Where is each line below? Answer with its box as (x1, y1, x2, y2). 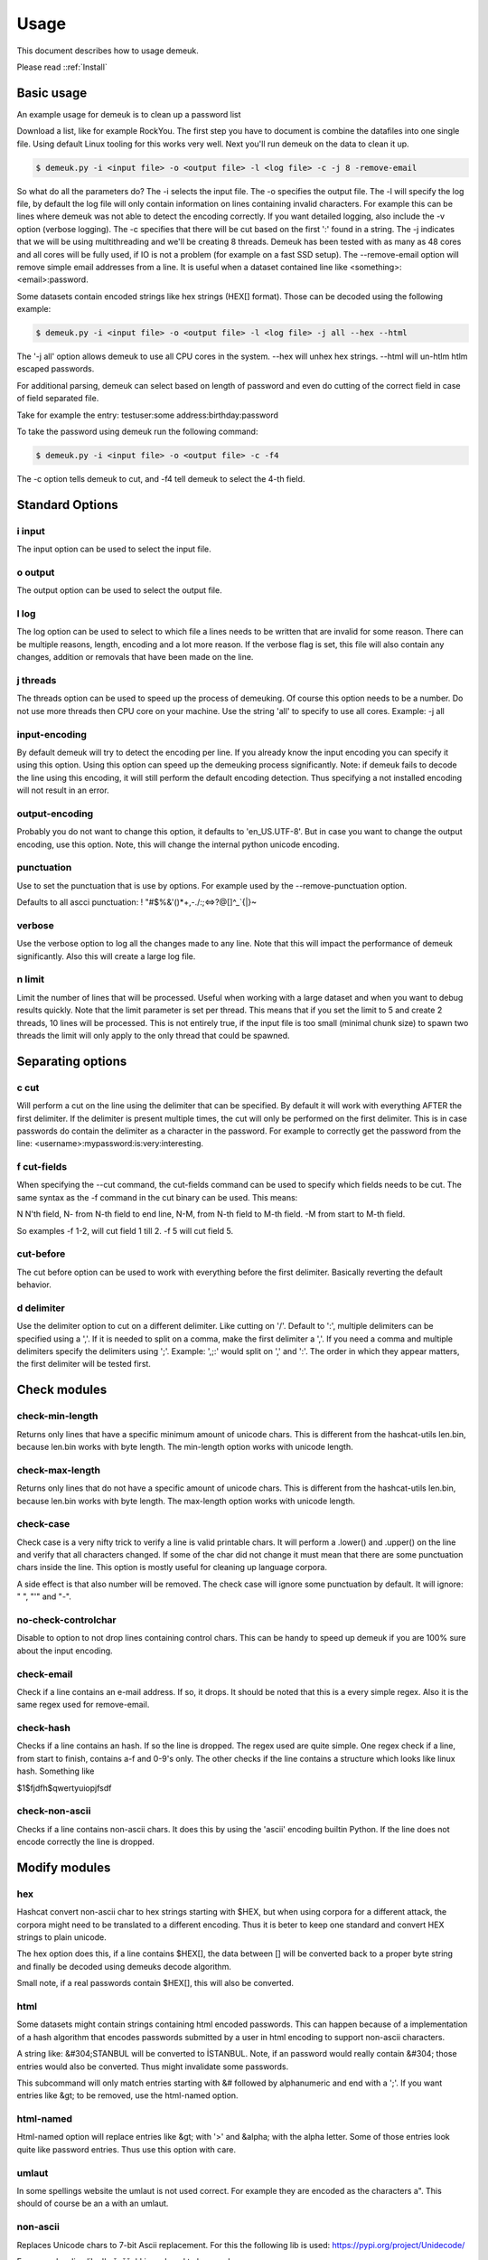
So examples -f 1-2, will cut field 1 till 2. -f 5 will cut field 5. (16, 1225, 234, 1236)
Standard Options (16, 497, 119, 513)
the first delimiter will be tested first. (16, 1359, 151, 1370)
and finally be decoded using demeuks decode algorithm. (16, 1961, 232, 1972)
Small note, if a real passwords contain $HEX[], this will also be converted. (16, 1978, 294, 1989)
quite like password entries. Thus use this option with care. (16, 2143, 237, 2155)
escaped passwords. (16, 363, 95, 374)
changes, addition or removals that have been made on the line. (16, 652, 254, 663)
